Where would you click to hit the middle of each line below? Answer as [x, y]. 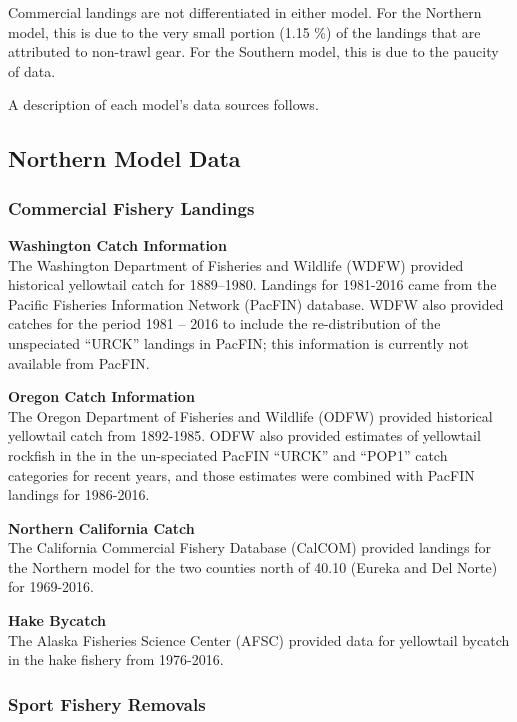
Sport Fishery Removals [107, 703]
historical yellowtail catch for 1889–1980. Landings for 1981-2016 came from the [252, 284]
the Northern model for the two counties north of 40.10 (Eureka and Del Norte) [253, 566]
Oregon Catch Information [101, 396]
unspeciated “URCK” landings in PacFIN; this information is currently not [238, 342]
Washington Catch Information [117, 244]
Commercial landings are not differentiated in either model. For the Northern [245, 12]
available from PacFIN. [79, 362]
